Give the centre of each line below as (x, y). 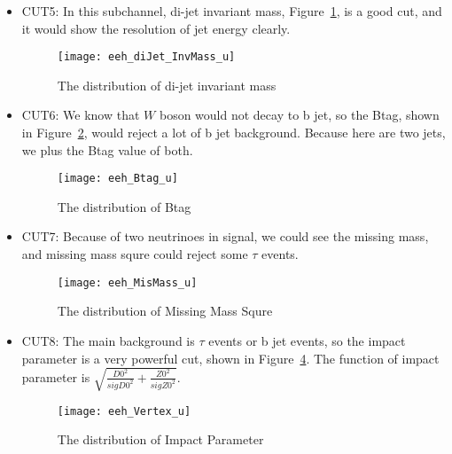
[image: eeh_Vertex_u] (124, 411)
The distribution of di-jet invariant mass (167, 85)
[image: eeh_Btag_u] (117, 179)
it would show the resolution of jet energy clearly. (156, 28)
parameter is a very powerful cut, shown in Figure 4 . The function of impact (230, 358)
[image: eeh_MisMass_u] (127, 282)
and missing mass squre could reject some (135, 254)
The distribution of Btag (124, 206)
